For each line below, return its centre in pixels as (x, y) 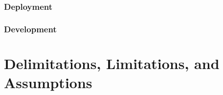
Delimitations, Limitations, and (112, 63)
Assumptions (48, 83)
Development (30, 29)
